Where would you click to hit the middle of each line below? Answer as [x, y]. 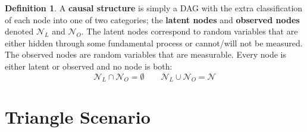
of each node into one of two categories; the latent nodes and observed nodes [152, 19]
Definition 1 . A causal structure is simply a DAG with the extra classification [154, 8]
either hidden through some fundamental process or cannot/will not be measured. [154, 43]
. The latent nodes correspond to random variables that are [189, 31]
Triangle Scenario [78, 116]
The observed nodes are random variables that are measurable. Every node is [145, 54]
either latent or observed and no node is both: [89, 66]
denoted [19, 31]
